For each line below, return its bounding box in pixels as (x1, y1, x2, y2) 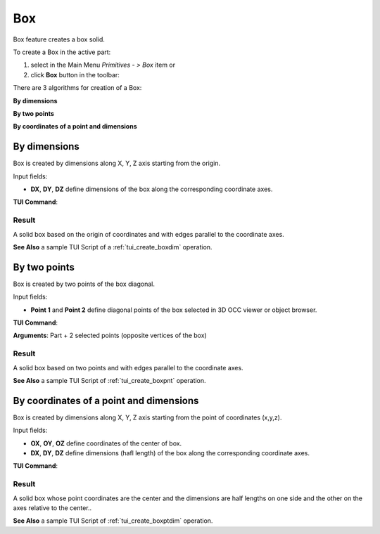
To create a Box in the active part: (13, 48, 111, 56)
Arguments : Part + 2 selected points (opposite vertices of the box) (13, 331, 207, 340)
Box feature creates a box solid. (13, 35, 106, 44)
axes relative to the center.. (13, 503, 92, 512)
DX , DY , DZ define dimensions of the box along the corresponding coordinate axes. (30, 185, 273, 193)
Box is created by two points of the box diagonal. (13, 280, 155, 288)
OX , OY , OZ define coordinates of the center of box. (30, 439, 182, 448)
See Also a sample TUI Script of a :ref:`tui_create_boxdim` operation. (13, 242, 213, 251)
